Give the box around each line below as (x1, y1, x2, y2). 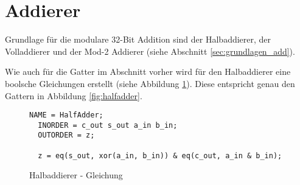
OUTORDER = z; (38, 131, 95, 140)
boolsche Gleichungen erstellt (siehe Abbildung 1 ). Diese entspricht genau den (5, 77, 295, 89)
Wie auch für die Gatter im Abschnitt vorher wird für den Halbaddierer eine (5, 65, 291, 78)
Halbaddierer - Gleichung (29, 169, 123, 181)
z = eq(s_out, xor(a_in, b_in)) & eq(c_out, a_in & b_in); (38, 151, 282, 160)
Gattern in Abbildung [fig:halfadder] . (5, 89, 142, 102)
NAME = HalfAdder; (29, 111, 103, 120)
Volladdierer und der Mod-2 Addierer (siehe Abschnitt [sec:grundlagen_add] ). (5, 44, 295, 57)
